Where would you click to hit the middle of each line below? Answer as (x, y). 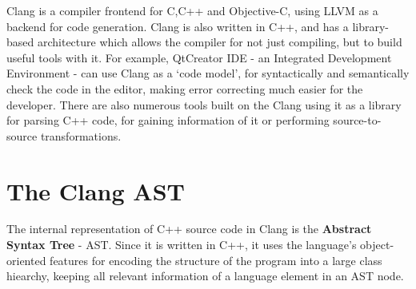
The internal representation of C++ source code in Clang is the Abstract (189, 229)
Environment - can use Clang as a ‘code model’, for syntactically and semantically (208, 73)
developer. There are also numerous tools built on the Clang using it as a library (204, 104)
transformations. (81, 135)
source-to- (357, 120)
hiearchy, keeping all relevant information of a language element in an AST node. (205, 276)
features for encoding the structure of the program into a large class (216, 260)
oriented (26, 260)
